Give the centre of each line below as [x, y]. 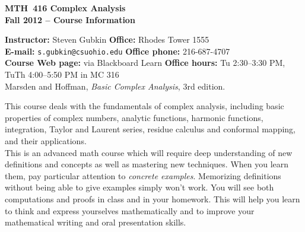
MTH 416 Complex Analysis [65, 8]
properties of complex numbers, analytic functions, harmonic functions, [134, 117]
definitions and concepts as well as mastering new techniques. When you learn [147, 164]
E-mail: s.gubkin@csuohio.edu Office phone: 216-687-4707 [117, 51]
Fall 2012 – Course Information [70, 19]
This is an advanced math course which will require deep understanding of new [149, 152]
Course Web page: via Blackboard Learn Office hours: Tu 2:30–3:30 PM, [145, 63]
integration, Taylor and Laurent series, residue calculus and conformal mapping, [150, 129]
